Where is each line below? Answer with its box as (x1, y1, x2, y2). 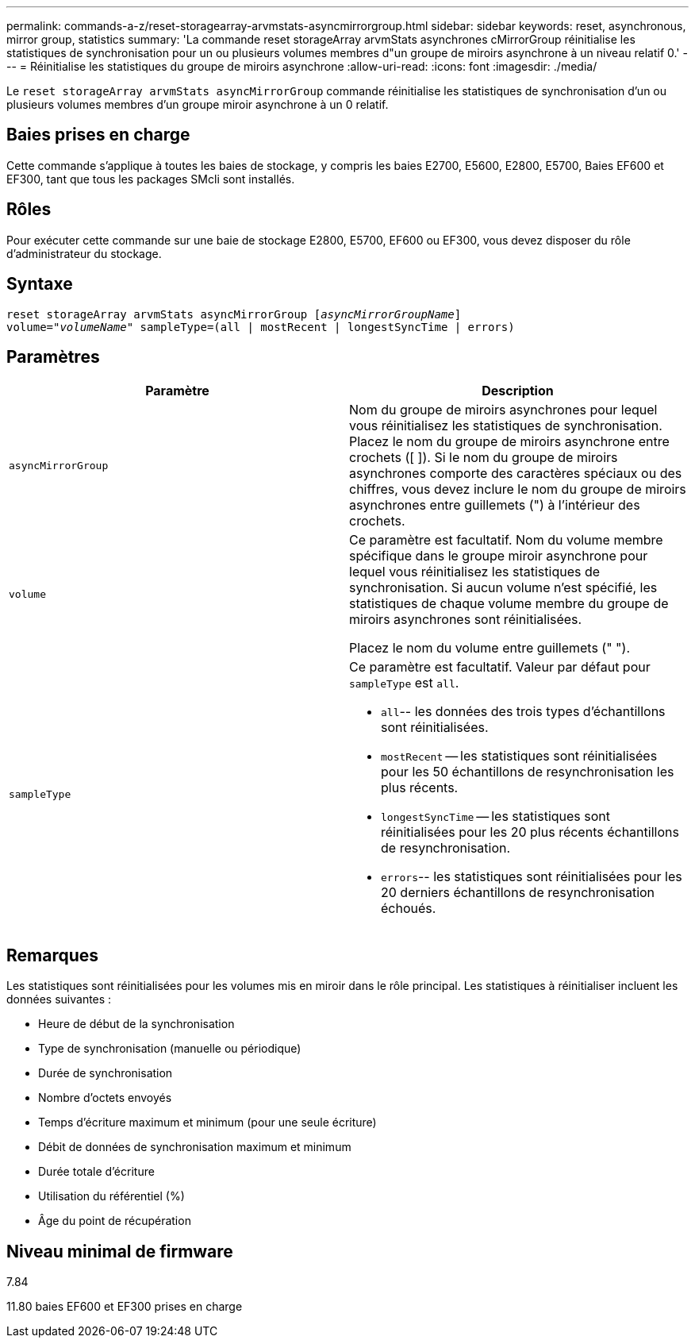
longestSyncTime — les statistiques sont (381, 808, 611, 825)
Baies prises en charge (6, 125, 190, 145)
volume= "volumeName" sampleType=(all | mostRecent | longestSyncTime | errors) (6, 320, 515, 333)
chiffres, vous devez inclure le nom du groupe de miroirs (349, 481, 686, 498)
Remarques (6, 945, 99, 965)
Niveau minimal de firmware (6, 1241, 233, 1261)
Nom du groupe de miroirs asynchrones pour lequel (349, 402, 658, 418)
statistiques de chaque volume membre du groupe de (349, 595, 669, 612)
